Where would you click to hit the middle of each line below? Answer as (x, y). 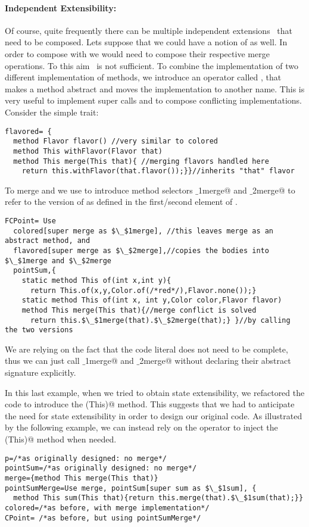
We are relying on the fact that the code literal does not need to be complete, (146, 349)
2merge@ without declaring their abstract (215, 361)
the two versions (39, 330)
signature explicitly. (40, 372)
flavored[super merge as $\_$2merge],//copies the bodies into (141, 250)
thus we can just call (42, 361)
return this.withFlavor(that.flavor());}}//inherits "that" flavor (158, 171)
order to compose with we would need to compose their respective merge (137, 53)
